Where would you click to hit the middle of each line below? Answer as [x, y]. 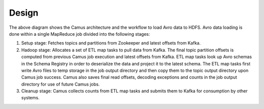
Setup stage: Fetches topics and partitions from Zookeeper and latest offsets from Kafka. [111, 43]
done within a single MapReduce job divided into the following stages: [79, 34]
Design [24, 13]
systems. [30, 98]
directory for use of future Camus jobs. [61, 84]
